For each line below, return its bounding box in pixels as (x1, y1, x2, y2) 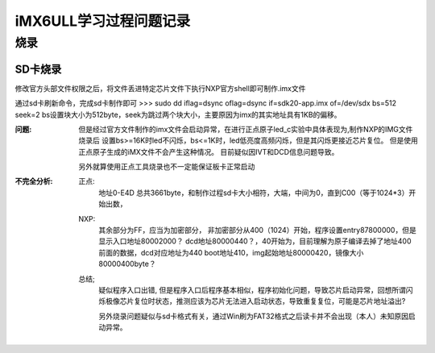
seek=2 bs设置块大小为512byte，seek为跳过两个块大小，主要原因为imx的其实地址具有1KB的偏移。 (14, 110, 342, 119)
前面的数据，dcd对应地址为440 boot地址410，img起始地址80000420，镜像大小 (98, 247, 364, 257)
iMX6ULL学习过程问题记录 (14, 12, 191, 30)
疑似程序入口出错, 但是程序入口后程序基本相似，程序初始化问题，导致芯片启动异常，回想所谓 (98, 284, 406, 294)
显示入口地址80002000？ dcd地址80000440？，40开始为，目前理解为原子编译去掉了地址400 (98, 236, 412, 246)
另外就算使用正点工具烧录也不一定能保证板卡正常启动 (78, 162, 255, 172)
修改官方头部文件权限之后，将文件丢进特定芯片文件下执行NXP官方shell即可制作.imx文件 (14, 83, 306, 93)
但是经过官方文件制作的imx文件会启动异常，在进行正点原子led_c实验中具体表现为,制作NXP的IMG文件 (78, 124, 413, 134)
